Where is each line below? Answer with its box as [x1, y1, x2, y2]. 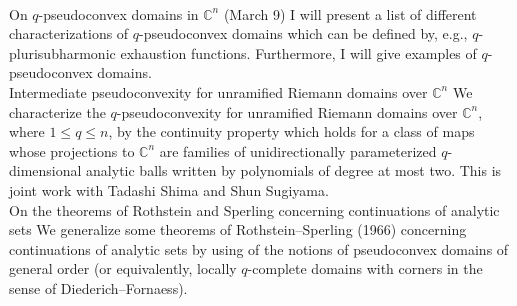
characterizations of [9, 23, 129, 44]
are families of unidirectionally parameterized [159, 140, 437, 161]
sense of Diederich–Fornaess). [9, 277, 188, 298]
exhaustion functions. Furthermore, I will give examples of [120, 42, 477, 63]
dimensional [9, 160, 82, 181]
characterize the [9, 101, 106, 122]
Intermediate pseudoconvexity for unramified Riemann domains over [9, 81, 428, 102]
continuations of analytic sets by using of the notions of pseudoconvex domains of [9, 238, 509, 259]
